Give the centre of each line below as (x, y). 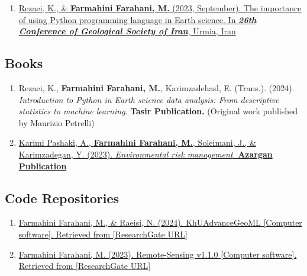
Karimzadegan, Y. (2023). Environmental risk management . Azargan (146, 154)
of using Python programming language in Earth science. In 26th (138, 19)
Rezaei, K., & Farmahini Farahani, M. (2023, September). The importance (160, 8)
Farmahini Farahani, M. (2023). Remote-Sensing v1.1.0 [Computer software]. (158, 254)
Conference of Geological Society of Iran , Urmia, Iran (127, 31)
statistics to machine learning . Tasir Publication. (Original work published (158, 111)
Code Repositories (62, 198)
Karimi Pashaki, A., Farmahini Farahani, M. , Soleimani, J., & (137, 142)
